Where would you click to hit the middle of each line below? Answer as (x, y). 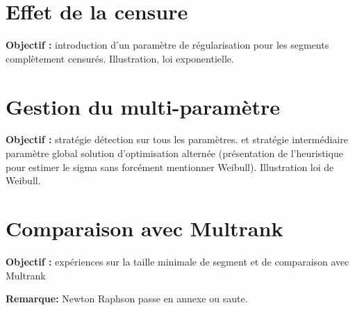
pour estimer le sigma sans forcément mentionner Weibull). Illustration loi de (170, 166)
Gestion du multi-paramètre (143, 106)
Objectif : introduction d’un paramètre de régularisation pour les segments (167, 45)
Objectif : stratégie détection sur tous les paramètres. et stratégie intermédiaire (177, 139)
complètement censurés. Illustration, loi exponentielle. (120, 58)
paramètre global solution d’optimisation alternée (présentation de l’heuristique (174, 153)
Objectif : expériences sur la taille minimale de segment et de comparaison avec (177, 261)
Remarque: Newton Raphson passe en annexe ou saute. (127, 299)
